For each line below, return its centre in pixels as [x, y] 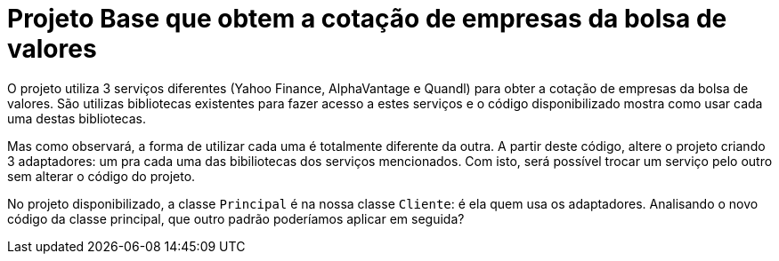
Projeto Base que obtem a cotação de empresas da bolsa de [367, 19]
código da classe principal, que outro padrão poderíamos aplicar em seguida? [236, 218]
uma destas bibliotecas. [77, 118]
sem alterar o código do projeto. [101, 176]
